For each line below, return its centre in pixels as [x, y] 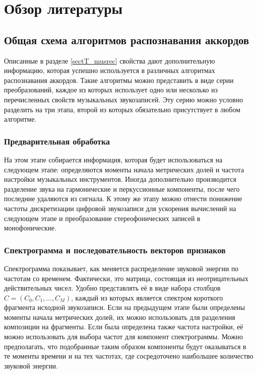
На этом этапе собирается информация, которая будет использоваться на [113, 159]
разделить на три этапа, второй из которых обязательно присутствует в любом [122, 109]
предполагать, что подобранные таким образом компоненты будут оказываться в [125, 346]
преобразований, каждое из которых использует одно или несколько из [111, 90]
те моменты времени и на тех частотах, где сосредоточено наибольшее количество [129, 356]
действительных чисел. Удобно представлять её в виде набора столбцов [112, 288]
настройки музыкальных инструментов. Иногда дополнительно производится [120, 179]
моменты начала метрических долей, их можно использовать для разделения [120, 317]
